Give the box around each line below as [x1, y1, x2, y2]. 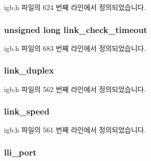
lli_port [4, 145, 37, 158]
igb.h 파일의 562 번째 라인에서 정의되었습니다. [4, 83, 146, 94]
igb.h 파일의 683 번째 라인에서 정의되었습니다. [4, 42, 146, 53]
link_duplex [4, 64, 54, 76]
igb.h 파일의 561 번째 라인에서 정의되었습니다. [4, 124, 146, 135]
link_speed [4, 105, 50, 117]
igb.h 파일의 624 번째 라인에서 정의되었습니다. [4, 2, 146, 12]
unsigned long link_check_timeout [4, 23, 148, 35]
